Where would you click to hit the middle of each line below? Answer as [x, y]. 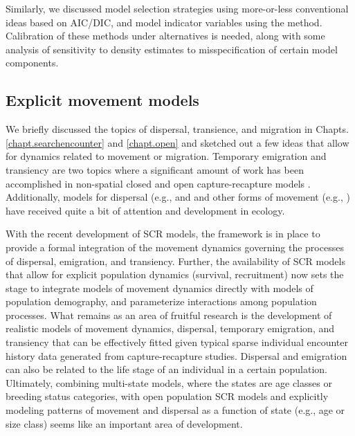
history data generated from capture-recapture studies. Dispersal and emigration [176, 355]
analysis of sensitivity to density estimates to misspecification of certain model [172, 49]
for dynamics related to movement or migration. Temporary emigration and [166, 156]
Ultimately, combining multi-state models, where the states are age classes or [169, 382]
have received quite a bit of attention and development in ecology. [145, 210]
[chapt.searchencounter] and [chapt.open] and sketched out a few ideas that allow [177, 142]
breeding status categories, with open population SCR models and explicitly [167, 396]
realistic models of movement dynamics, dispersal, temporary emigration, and [170, 328]
